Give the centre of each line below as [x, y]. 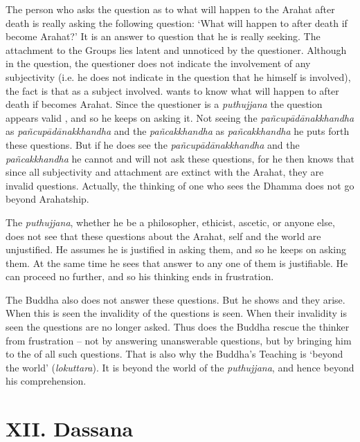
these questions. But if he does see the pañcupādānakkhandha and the [153, 144]
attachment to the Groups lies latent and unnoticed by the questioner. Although [176, 49]
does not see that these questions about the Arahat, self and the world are [163, 236]
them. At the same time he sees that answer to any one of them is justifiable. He [177, 263]
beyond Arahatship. [47, 199]
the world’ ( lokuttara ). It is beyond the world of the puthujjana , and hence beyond [180, 367]
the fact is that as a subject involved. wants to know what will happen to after [172, 90]
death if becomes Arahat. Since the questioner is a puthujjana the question [164, 104]
